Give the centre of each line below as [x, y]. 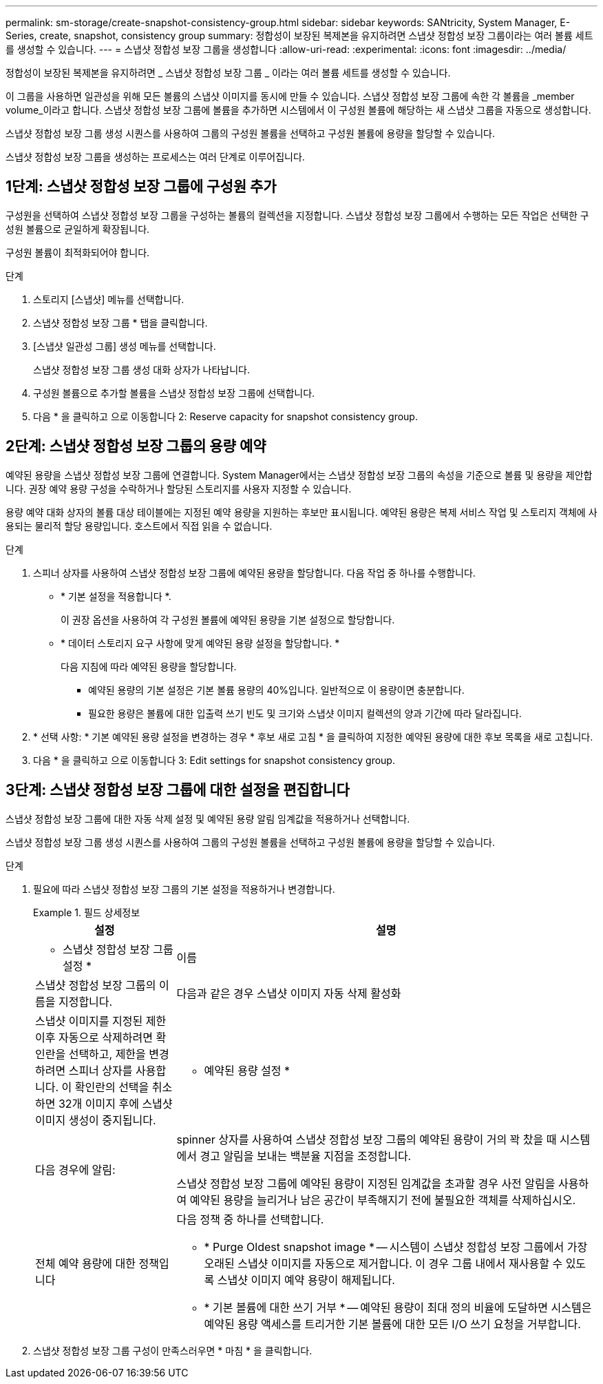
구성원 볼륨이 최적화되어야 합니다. [78, 252]
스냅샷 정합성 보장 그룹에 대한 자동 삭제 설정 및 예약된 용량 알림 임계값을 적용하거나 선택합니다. [208, 818]
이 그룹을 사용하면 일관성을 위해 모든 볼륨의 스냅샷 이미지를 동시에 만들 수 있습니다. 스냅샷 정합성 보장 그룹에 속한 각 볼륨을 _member [290, 96]
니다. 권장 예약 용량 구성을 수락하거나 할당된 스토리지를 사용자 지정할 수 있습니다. [179, 488]
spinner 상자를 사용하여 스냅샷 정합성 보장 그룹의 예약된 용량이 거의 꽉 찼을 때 [367, 1139]
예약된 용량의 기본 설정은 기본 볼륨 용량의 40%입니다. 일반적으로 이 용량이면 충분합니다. [276, 690]
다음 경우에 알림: [75, 1169]
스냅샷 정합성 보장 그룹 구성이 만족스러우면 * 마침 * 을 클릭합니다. [173, 1350]
